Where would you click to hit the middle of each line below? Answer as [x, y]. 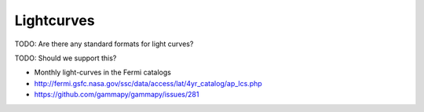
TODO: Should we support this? [66, 58]
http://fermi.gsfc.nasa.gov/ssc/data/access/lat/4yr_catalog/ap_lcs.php [148, 83]
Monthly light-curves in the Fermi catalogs [103, 72]
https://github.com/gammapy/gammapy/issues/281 [117, 95]
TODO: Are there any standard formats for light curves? [104, 44]
